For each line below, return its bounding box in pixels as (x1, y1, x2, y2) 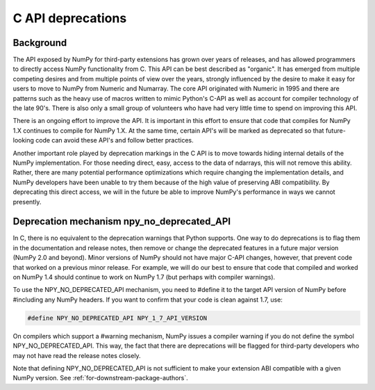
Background (12, 37, 67, 49)
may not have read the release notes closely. (12, 351, 142, 359)
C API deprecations (12, 10, 127, 26)
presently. (12, 197, 42, 206)
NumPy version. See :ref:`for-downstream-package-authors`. (12, 374, 189, 382)
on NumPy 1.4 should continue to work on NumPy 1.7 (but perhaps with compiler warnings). (12, 273, 276, 281)
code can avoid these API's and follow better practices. (35, 136, 194, 145)
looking (12, 136, 35, 145)
